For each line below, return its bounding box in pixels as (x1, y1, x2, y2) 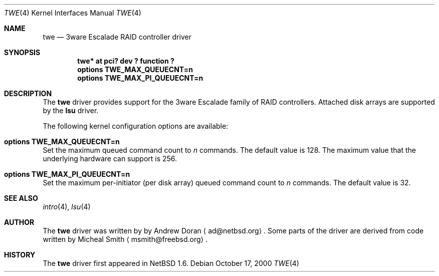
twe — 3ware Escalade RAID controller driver (43, 33, 191, 41)
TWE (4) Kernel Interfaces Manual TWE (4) (4, 9, 141, 17)
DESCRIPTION (4, 89, 52, 98)
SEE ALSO (4, 194, 38, 202)
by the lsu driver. (43, 106, 99, 115)
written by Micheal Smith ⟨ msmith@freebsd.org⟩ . (43, 235, 208, 243)
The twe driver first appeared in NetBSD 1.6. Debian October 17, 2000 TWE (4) (43, 259, 299, 267)
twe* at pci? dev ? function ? (77, 57, 174, 65)
